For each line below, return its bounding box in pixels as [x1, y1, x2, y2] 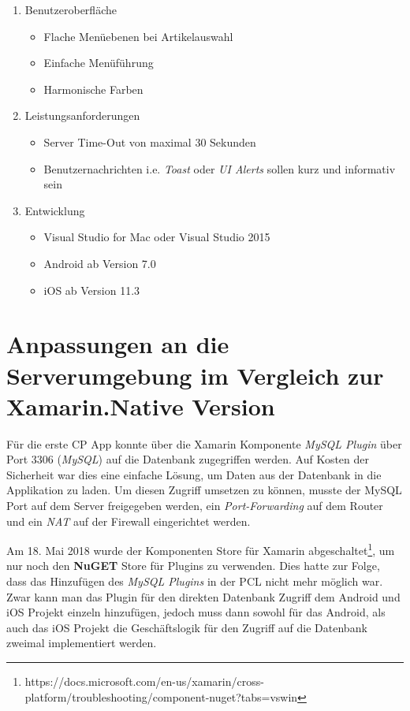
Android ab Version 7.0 [43, 255, 156, 271]
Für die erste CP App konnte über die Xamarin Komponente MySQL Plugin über [6, 435, 402, 452]
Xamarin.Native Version [6, 389, 275, 422]
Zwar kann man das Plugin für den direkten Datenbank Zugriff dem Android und [6, 588, 401, 605]
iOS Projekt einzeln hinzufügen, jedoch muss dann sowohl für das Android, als [6, 604, 386, 620]
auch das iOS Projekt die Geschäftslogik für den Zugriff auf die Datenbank [6, 619, 367, 635]
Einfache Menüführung [43, 54, 154, 71]
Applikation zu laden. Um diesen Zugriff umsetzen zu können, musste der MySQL [6, 482, 402, 498]
